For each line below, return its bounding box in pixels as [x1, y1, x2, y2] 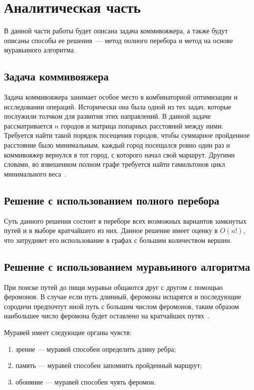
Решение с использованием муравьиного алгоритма [4, 259, 250, 274]
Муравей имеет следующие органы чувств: [4, 327, 132, 338]
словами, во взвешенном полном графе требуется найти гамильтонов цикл [4, 159, 225, 169]
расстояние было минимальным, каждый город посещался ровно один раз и [4, 140, 230, 150]
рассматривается [4, 120, 52, 130]
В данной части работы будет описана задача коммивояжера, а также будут [4, 26, 228, 36]
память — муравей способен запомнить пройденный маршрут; [15, 360, 202, 370]
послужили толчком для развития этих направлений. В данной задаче [4, 111, 211, 121]
